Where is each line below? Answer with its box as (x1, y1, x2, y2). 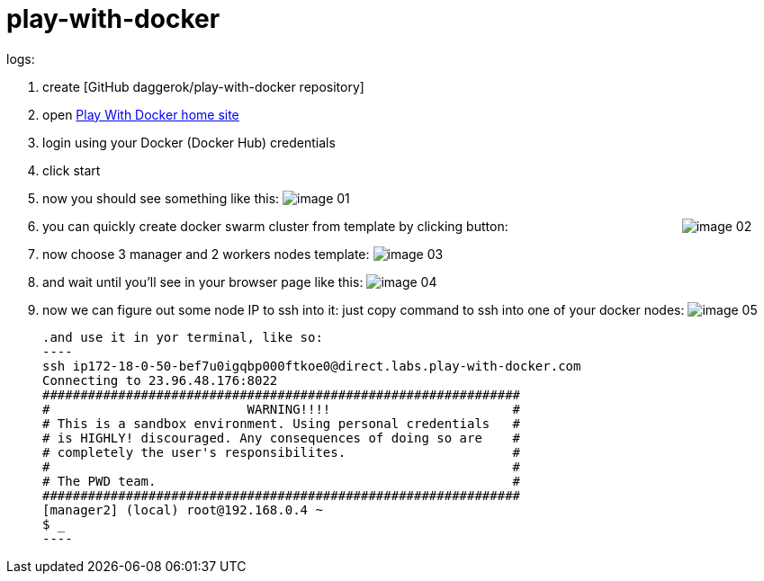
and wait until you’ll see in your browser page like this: (42, 273, 364, 290)
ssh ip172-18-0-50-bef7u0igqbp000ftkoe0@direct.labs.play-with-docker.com (42, 358, 581, 373)
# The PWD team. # (42, 473, 521, 488)
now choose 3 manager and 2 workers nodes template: (42, 246, 370, 262)
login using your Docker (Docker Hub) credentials (42, 134, 336, 150)
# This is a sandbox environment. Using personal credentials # (42, 416, 521, 431)
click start (42, 162, 101, 178)
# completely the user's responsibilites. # (42, 444, 521, 460)
